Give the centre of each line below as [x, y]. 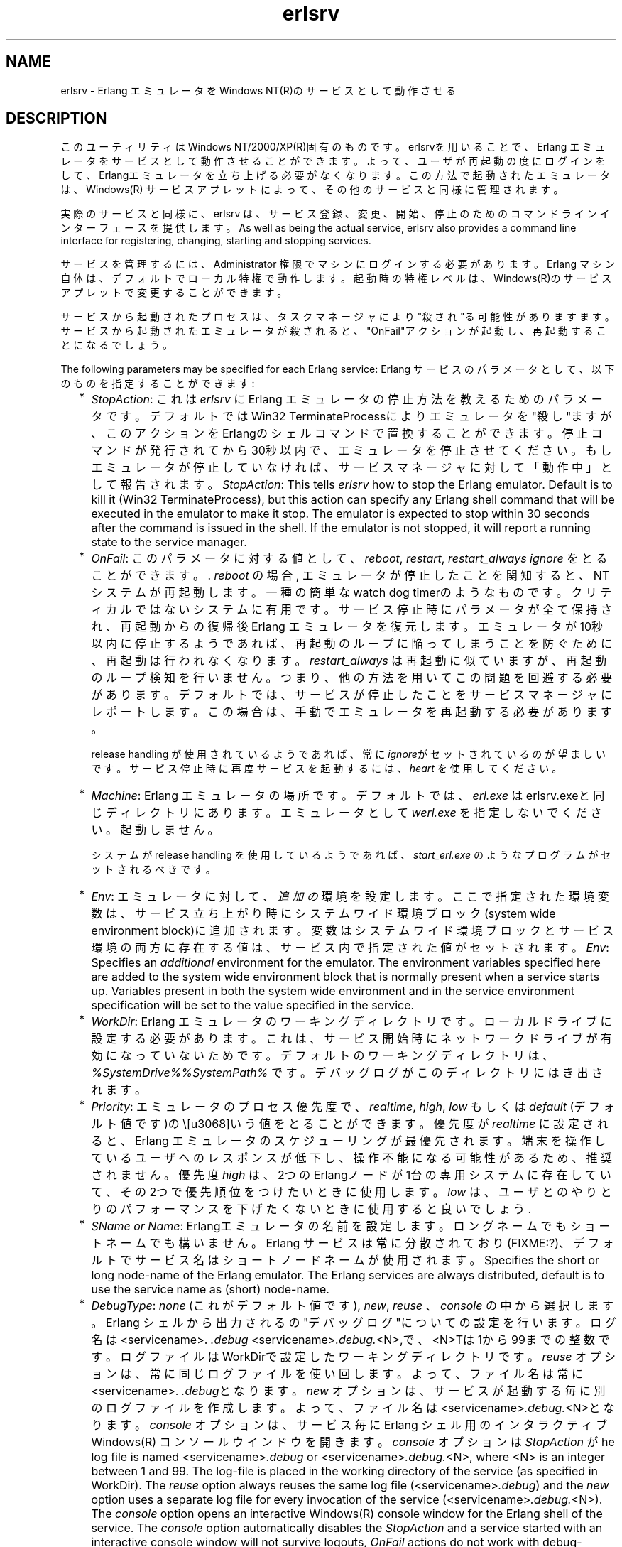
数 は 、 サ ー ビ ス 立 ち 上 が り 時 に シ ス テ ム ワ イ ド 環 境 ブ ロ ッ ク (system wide [323, 914]
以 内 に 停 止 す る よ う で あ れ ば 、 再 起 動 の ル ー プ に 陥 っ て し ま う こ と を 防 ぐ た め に [351, 644]
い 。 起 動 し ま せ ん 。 [155, 830]
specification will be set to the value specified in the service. [253, 1005]
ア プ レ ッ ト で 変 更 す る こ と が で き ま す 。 [174, 293]
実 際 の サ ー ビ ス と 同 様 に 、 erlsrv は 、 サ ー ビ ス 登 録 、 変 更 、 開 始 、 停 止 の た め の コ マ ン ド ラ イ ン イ [335, 214]
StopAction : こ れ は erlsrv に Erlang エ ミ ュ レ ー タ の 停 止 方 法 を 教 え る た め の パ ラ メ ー [347, 400]
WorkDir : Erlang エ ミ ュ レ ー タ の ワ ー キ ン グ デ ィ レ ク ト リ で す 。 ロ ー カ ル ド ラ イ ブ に [351, 1022]
